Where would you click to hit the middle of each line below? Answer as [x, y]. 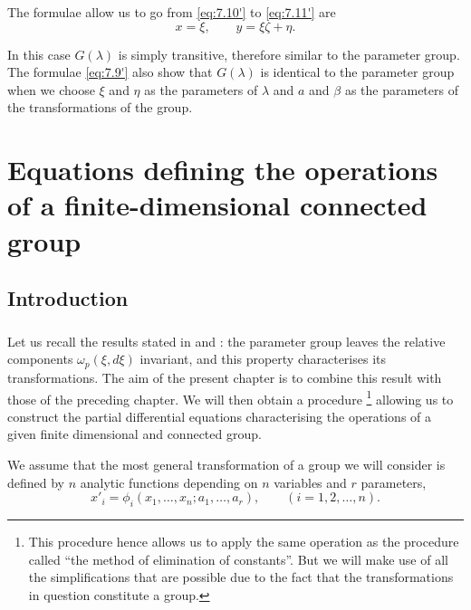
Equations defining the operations [223, 170]
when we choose [51, 89]
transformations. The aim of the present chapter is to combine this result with [225, 377]
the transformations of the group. [100, 107]
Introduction [68, 298]
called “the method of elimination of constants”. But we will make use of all [238, 559]
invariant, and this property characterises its [263, 359]
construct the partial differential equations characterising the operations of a [220, 416]
